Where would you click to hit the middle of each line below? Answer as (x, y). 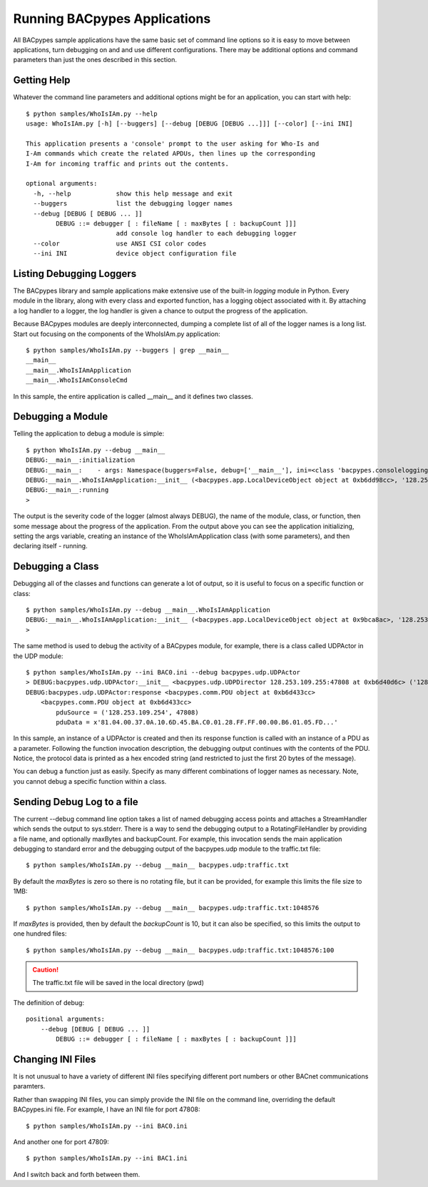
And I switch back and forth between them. (77, 1174)
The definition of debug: (49, 1002)
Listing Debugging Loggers (75, 274)
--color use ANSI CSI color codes (120, 243)
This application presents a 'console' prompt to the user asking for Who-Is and (173, 143)
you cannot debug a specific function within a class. (90, 781)
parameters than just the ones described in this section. (95, 60)
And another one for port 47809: (61, 1141)
